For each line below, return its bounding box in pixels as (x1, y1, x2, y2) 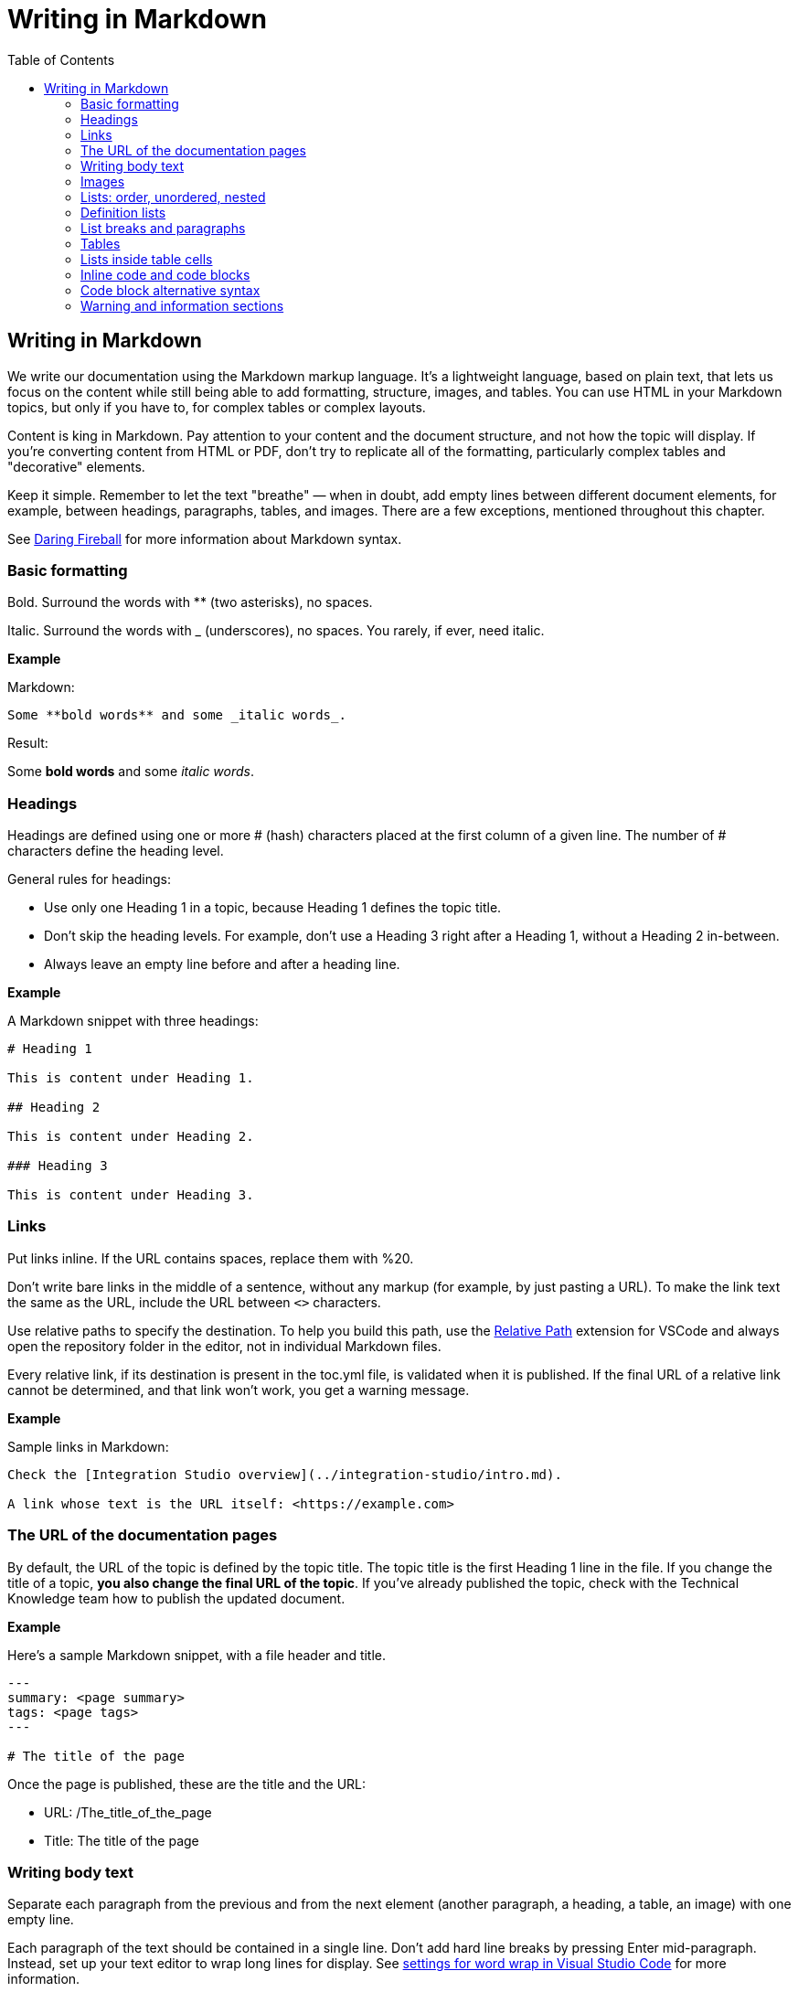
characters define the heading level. (7, 843, 224, 859)
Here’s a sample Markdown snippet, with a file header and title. (7, 1646, 387, 1663)
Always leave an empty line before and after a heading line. (44, 956, 400, 973)
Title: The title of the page (44, 1832, 199, 1848)
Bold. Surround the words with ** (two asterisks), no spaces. (7, 594, 373, 611)
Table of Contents (7, 51, 115, 68)
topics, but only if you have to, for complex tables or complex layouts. (7, 399, 426, 415)
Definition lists (80, 204, 166, 220)
